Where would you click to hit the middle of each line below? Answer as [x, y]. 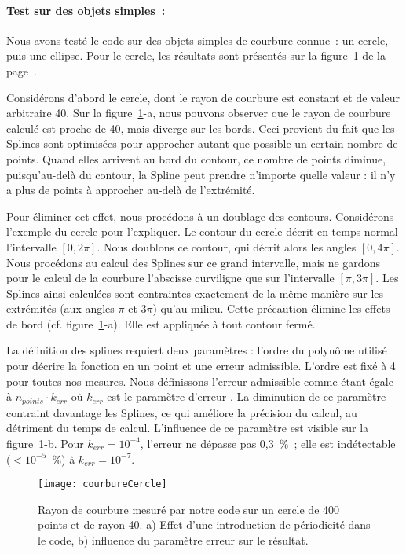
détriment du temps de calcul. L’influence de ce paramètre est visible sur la [188, 428]
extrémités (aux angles [60, 308]
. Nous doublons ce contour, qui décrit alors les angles [227, 246]
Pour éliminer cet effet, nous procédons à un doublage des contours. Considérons [200, 216]
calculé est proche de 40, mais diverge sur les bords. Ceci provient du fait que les [201, 128]
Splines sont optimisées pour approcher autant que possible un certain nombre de [202, 143]
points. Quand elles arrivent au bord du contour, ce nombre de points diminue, [196, 158]
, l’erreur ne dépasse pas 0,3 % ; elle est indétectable [268, 443]
